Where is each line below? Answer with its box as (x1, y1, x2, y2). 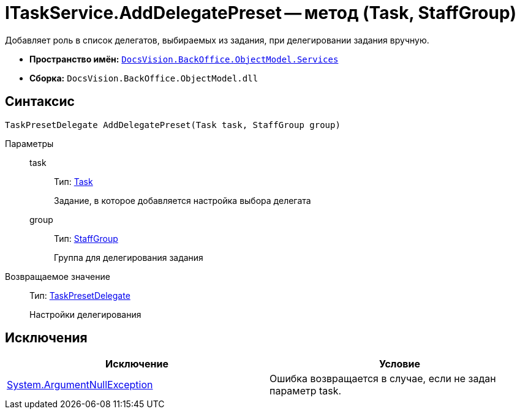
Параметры (5, 138, 54, 149)
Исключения (5, 330, 88, 346)
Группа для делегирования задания (54, 252, 203, 263)
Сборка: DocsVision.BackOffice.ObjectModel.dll (29, 72, 258, 83)
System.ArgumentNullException (7, 378, 153, 391)
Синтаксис (5, 94, 75, 110)
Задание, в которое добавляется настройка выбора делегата (54, 195, 311, 206)
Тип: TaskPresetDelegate (29, 290, 130, 301)
